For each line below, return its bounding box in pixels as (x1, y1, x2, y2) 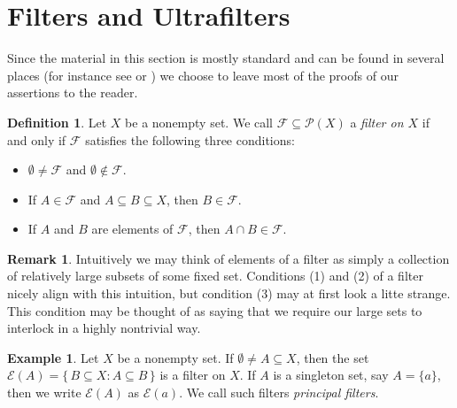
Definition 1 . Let (7, 112, 107, 131)
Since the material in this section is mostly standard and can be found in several (7, 49, 445, 67)
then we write (7, 383, 81, 402)
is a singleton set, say (273, 366, 389, 384)
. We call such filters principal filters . (179, 383, 379, 402)
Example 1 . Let (7, 348, 99, 366)
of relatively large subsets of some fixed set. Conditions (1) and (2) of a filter (7, 266, 423, 285)
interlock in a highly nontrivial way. (7, 319, 201, 337)
